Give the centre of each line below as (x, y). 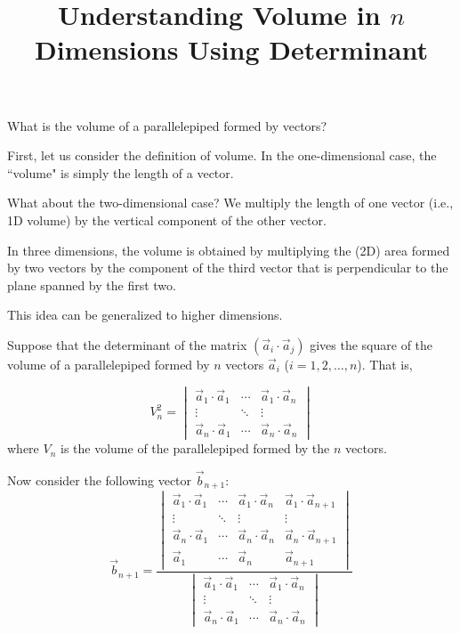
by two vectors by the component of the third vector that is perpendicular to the (228, 268)
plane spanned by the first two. (92, 284)
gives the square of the (371, 344)
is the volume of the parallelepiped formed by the (195, 448)
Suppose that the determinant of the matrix (127, 344)
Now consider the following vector (100, 480)
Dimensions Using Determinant (231, 49)
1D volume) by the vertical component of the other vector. (167, 219)
